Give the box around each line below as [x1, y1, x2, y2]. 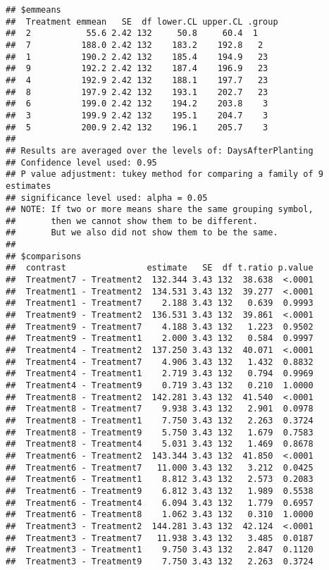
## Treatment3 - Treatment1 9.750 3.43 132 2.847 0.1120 [6, 545, 314, 555]
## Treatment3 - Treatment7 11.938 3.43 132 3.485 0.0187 [6, 533, 314, 543]
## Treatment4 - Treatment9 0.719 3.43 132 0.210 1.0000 [6, 380, 314, 390]
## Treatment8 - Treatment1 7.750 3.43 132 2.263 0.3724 [6, 415, 314, 426]
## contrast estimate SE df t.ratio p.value [6, 263, 314, 273]
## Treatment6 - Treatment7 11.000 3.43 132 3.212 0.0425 [6, 462, 314, 473]
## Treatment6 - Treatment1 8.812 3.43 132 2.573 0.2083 [6, 474, 314, 485]
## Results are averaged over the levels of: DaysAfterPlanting [6, 145, 314, 156]
